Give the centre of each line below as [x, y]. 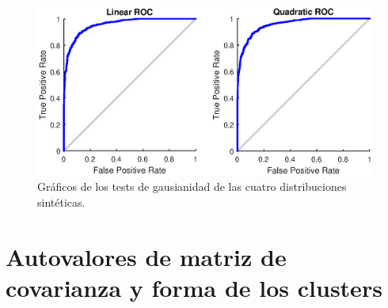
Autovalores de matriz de [146, 256]
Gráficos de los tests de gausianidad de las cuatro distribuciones [192, 186]
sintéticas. [61, 202]
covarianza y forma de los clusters [194, 287]
